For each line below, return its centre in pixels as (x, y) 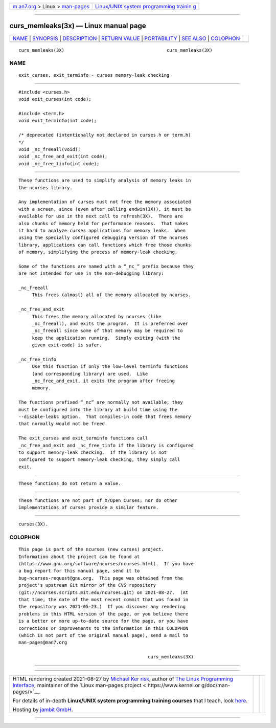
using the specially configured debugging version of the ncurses (103, 238)
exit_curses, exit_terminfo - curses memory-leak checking (94, 75)
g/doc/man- (216, 685)
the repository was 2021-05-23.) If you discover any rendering (102, 607)
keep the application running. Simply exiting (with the (106, 338)
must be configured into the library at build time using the (98, 410)
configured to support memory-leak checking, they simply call (99, 460)
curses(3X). (33, 524)
